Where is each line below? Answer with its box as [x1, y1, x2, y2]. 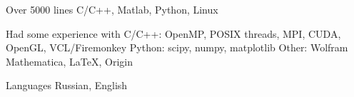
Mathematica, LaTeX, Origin [6, 53, 133, 68]
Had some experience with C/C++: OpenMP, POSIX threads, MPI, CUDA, [6, 26, 341, 41]
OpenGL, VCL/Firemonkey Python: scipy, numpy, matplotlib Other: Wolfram [6, 40, 348, 55]
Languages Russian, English [6, 78, 128, 93]
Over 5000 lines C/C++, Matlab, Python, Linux [6, 2, 218, 16]
